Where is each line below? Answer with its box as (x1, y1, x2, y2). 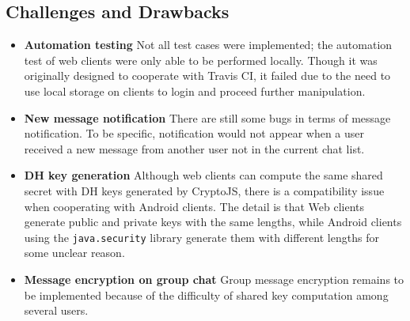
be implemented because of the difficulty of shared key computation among (24, 286, 389, 303)
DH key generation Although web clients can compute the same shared (24, 167, 383, 183)
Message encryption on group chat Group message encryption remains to (24, 270, 404, 287)
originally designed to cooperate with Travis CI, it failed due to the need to (24, 67, 391, 84)
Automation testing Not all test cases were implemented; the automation (24, 36, 393, 53)
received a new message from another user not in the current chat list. (24, 140, 365, 157)
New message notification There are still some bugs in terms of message (24, 109, 391, 126)
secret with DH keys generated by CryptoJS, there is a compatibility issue (24, 182, 385, 198)
